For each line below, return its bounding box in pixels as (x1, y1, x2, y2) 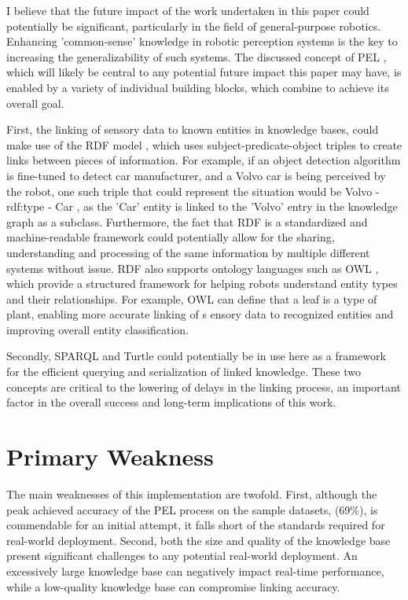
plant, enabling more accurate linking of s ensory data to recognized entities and (6, 306, 394, 322)
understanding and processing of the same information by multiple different (6, 244, 370, 260)
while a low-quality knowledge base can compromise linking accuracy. (6, 578, 340, 594)
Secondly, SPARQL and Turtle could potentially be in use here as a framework (6, 348, 386, 364)
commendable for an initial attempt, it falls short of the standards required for (6, 517, 385, 533)
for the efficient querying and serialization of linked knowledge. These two (6, 363, 361, 380)
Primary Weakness (6, 440, 214, 473)
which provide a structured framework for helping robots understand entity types (6, 275, 398, 292)
